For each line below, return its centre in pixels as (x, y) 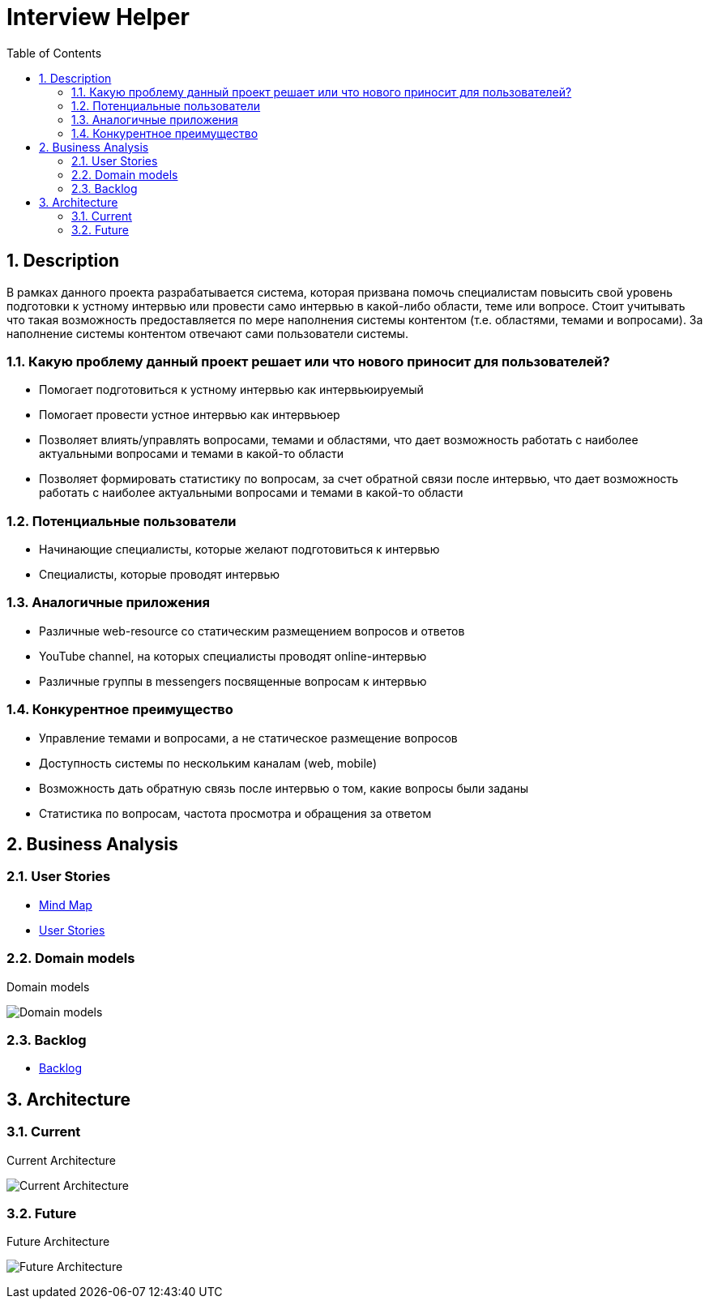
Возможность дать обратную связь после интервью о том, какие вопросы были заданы (284, 788)
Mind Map (66, 905)
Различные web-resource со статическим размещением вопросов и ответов (252, 631)
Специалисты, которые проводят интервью (160, 575)
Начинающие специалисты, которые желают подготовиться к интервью (239, 550)
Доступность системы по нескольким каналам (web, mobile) (208, 763)
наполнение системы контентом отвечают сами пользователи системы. (207, 333)
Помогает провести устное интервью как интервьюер (190, 415)
